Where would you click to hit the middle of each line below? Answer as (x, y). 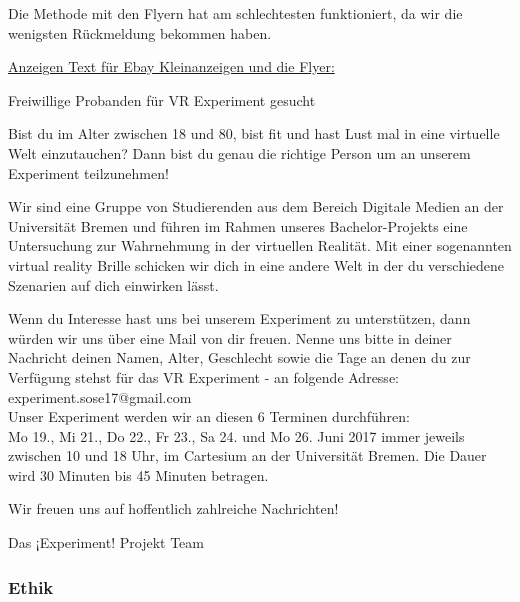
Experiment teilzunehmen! (88, 172)
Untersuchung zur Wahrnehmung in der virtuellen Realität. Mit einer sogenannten (260, 245)
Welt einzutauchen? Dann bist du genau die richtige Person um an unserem (239, 152)
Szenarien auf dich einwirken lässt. (113, 284)
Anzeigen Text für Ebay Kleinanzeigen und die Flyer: (171, 66)
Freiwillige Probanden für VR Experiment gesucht (162, 99)
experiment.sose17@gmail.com (100, 396)
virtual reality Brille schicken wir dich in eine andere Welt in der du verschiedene (256, 264)
